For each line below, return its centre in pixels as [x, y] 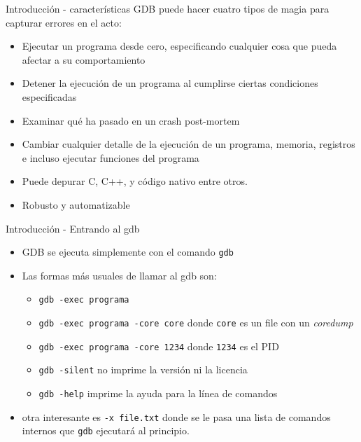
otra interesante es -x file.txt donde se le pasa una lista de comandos [176, 416]
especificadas [49, 96]
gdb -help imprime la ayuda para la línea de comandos [158, 393]
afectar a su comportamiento [84, 59]
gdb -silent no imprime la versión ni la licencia [143, 370]
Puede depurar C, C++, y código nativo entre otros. [135, 181]
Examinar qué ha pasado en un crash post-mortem [131, 120]
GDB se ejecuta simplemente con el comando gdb [128, 252]
